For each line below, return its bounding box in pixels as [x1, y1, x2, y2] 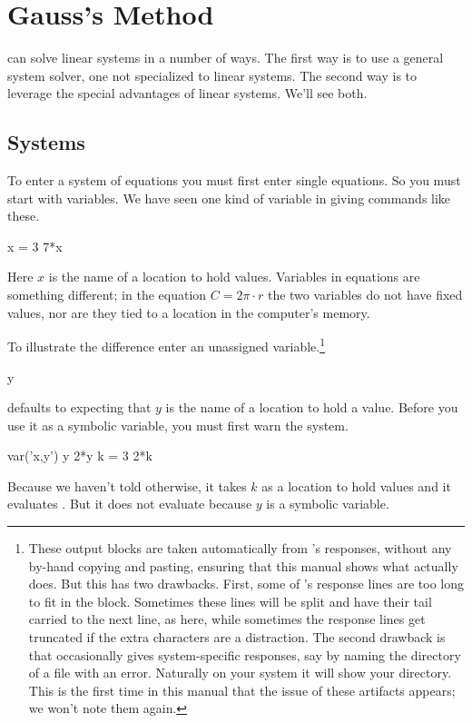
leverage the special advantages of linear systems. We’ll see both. [7, 84, 368, 103]
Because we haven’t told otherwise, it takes [7, 476, 247, 495]
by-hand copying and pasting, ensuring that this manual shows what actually [28, 556, 458, 575]
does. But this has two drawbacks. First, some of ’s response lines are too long [28, 574, 465, 593]
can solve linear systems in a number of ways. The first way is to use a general [7, 48, 444, 67]
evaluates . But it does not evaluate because [7, 494, 252, 513]
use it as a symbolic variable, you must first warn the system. [7, 415, 349, 434]
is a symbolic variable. [266, 494, 389, 513]
